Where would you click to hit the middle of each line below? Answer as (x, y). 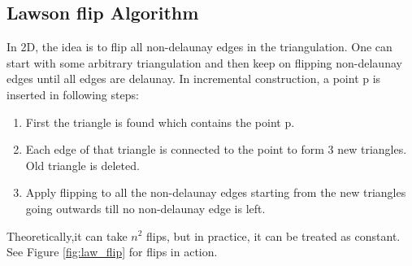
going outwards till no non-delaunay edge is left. (145, 208)
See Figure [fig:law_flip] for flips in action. (112, 252)
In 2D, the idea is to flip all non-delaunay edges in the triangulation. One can (199, 47)
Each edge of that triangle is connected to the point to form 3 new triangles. (216, 149)
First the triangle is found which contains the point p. (160, 122)
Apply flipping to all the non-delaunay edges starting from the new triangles (216, 192)
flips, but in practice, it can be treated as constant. (273, 235)
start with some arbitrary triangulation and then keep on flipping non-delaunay (204, 62)
